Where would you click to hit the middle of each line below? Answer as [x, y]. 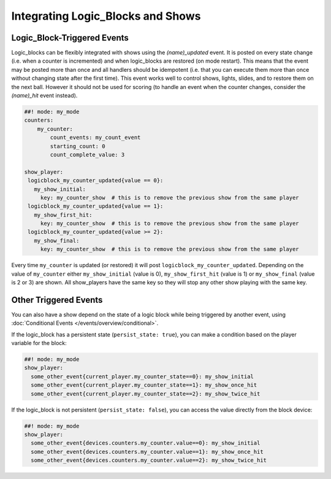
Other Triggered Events [57, 300]
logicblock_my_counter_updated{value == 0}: [96, 181]
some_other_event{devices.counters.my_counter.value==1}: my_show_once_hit [147, 452]
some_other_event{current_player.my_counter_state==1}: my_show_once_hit [144, 385]
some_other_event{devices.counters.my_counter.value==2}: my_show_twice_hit [149, 460]
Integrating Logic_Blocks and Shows [106, 16]
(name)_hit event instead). [44, 96]
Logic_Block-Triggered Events [70, 38]
